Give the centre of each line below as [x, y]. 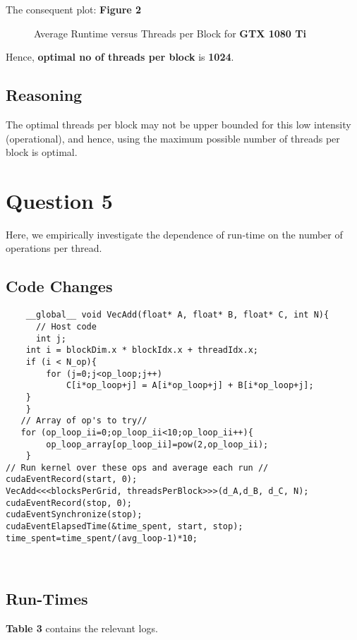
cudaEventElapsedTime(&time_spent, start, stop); [125, 527]
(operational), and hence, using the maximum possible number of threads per [173, 138]
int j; [51, 338]
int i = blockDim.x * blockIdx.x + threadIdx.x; [142, 350]
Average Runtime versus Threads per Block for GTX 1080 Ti [170, 33]
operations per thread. [54, 248]
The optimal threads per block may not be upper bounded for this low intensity [178, 124]
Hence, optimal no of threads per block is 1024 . [120, 57]
